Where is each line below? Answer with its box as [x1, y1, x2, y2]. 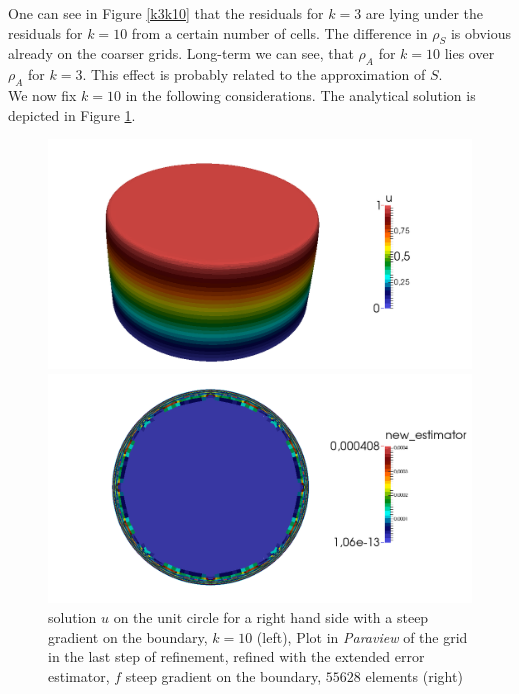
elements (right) [365, 665, 463, 686]
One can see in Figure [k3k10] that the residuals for [8, 3, 324, 23]
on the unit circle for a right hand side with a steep [113, 606, 429, 627]
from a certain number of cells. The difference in [131, 22, 428, 43]
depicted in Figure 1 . [8, 104, 136, 125]
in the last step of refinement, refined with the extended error [48, 646, 425, 667]
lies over [444, 43, 495, 64]
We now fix [8, 84, 77, 105]
